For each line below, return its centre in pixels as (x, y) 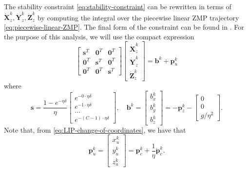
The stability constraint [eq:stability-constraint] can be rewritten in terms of (118, 6)
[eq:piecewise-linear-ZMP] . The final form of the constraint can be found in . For (124, 26)
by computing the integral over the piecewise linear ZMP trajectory (138, 17)
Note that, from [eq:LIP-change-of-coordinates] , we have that (95, 129)
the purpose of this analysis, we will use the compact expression (99, 36)
